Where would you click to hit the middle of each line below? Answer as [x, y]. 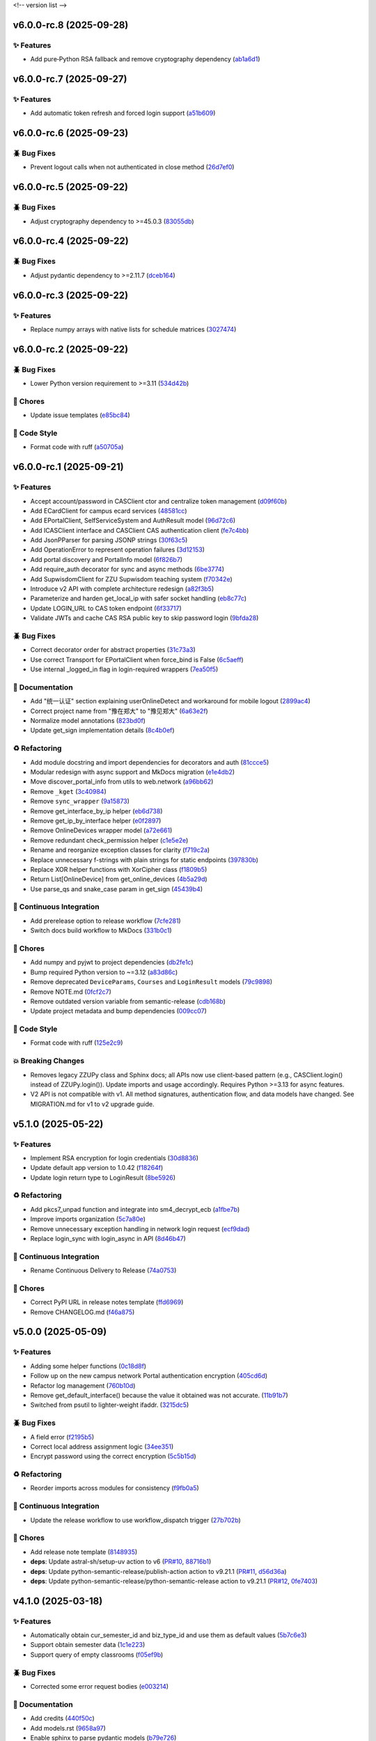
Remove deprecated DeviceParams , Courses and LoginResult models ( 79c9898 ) [151, 982]
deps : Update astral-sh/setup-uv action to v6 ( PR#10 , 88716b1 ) [121, 1562]
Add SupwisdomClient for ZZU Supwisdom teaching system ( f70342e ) [131, 579]
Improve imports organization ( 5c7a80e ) [88, 1219]
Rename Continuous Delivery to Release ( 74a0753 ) [103, 1270]
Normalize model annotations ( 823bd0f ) [88, 721]
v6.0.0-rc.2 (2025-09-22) [71, 349]
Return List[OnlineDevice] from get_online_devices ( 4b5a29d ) [119, 879]
